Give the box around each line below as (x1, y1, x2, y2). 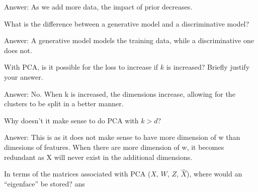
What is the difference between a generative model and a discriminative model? (4, 18, 249, 29)
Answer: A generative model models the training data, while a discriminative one (4, 35, 254, 46)
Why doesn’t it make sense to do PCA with (4, 115, 139, 125)
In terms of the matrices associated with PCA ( (4, 168, 151, 179)
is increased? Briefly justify (166, 62, 250, 72)
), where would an (187, 168, 242, 179)
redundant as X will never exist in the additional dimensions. (4, 151, 193, 162)
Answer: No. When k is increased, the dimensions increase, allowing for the (4, 88, 235, 99)
